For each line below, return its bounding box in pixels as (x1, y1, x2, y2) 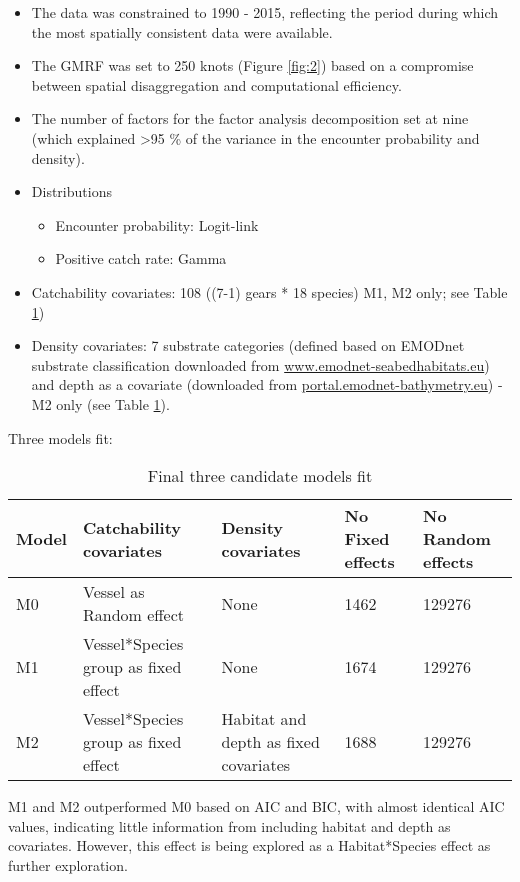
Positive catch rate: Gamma (55, 248, 227, 269)
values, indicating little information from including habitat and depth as (8, 815, 451, 836)
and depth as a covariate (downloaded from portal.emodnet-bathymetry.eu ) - (31, 374, 503, 395)
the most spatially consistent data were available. (31, 21, 333, 42)
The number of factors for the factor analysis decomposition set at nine (31, 108, 469, 129)
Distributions (31, 181, 112, 202)
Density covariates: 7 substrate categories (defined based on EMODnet (31, 335, 465, 356)
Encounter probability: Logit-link (55, 214, 259, 235)
